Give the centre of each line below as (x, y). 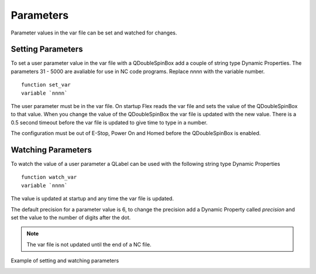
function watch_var (49, 177)
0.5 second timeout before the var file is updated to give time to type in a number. (109, 122)
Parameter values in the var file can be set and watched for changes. (94, 33)
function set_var (46, 85)
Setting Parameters (47, 49)
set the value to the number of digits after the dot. (71, 218)
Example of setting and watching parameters (65, 261)
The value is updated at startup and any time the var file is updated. (92, 199)
